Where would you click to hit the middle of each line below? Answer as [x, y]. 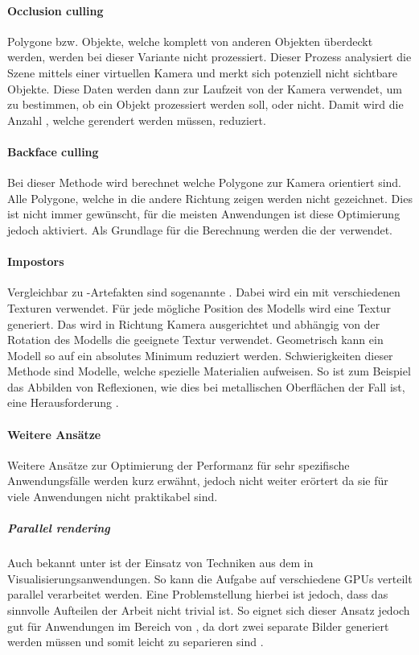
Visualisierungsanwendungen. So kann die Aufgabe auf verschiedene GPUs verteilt [210, 578]
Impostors [36, 261]
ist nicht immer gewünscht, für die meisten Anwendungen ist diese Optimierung [204, 214]
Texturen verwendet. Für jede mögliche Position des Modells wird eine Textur [199, 307]
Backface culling [53, 151]
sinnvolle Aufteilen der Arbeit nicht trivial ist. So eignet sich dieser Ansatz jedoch [209, 610]
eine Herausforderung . [63, 402]
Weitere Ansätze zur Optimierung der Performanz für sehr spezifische [179, 464]
